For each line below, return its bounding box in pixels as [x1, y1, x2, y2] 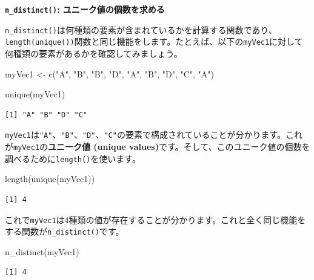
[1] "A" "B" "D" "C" [5, 110, 88, 119]
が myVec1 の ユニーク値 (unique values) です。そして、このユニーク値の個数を [5, 140, 310, 152]
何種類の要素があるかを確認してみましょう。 [5, 47, 182, 59]
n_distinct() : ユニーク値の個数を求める [5, 3, 165, 15]
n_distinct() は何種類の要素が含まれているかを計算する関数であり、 [5, 23, 277, 36]
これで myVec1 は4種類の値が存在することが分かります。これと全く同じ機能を [5, 213, 306, 226]
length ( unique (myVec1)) [5, 172, 95, 185]
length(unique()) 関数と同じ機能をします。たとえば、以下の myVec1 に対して [5, 35, 303, 48]
